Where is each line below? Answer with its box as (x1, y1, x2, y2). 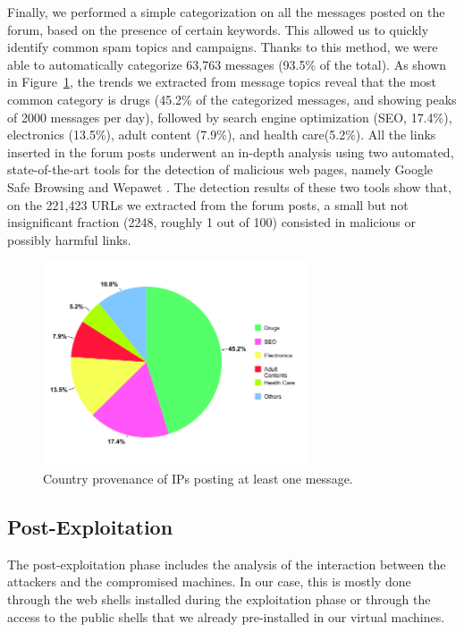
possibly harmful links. (7, 230, 131, 249)
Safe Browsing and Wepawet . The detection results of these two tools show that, (7, 177, 451, 196)
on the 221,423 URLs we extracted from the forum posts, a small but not (7, 195, 409, 214)
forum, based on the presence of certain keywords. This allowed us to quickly (7, 20, 429, 38)
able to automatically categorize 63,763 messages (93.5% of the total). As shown (7, 55, 447, 73)
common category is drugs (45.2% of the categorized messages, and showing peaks (7, 89, 457, 108)
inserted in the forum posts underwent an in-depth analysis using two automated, (7, 142, 454, 161)
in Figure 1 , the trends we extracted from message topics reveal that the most (7, 72, 436, 91)
